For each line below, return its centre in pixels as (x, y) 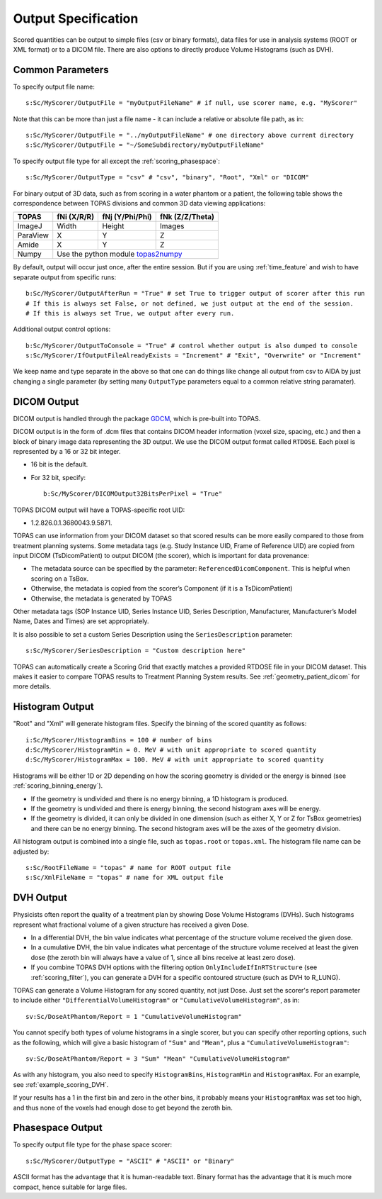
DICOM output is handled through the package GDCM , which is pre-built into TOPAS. (137, 418)
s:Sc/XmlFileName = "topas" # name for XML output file (125, 878)
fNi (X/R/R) (76, 217)
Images (172, 226)
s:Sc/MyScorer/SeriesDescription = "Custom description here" (136, 651)
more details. (32, 686)
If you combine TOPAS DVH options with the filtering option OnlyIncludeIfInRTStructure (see (174, 967)
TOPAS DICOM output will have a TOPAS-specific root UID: (99, 510)
